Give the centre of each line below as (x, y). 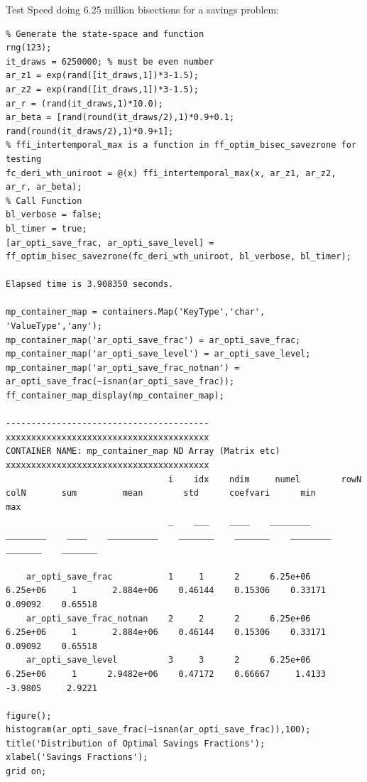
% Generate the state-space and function (105, 34)
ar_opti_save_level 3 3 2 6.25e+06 (168, 660)
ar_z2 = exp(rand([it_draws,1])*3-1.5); (103, 89)
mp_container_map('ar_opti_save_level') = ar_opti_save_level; (158, 354)
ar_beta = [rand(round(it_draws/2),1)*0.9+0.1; (120, 118)
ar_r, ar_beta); (44, 187)
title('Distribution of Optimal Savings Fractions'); (136, 743)
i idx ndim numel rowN (265, 479)
